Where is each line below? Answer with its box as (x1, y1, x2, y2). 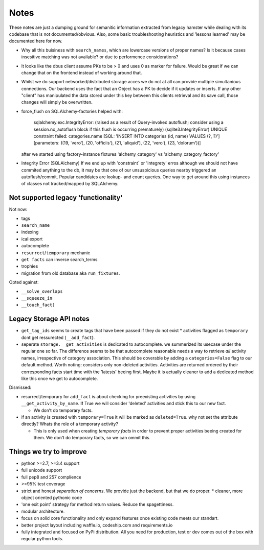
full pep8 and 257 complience (21, 474, 82, 480)
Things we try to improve (9, 447, 87, 455)
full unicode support (21, 467, 62, 473)
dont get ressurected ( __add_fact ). (21, 335, 95, 340)
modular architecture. (21, 508, 65, 514)
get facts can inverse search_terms (21, 257, 98, 262)
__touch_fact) (21, 302, 55, 308)
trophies (21, 263, 38, 269)
